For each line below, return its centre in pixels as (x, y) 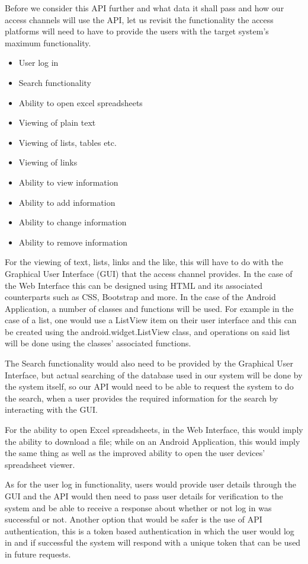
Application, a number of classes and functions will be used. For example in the (149, 308)
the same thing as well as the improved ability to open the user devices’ (135, 453)
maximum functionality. (48, 42)
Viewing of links (48, 162)
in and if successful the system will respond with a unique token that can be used (153, 542)
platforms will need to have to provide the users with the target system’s (137, 31)
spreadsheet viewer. (40, 464)
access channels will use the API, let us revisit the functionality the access (139, 19)
